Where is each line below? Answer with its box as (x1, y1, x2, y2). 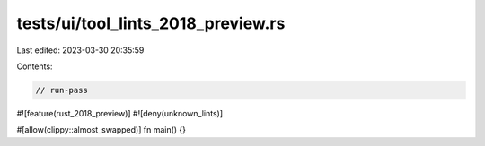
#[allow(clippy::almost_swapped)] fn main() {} (16, 125, 187, 135)
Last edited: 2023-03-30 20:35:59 (16, 45, 145, 56)
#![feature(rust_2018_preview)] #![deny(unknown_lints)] (16, 107, 224, 118)
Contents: (16, 61, 53, 72)
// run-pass (35, 85, 89, 95)
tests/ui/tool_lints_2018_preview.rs (16, 13, 286, 33)
